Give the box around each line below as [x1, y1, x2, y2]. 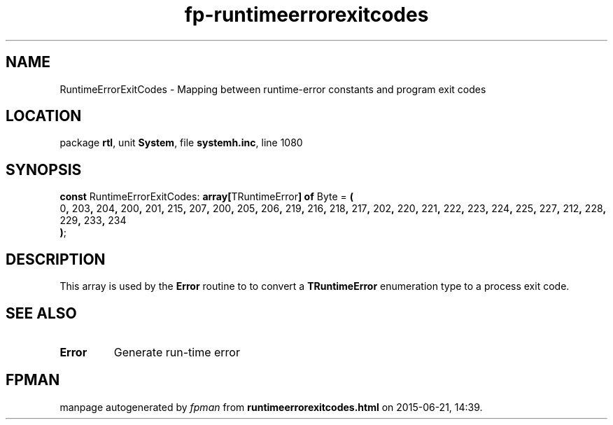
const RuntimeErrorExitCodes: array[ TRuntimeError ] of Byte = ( [59, 190, 353, 203]
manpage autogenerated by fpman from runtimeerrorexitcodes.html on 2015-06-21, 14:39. [59, 400, 483, 413]
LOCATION [6, 107, 82, 125]
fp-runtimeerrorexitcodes [184, 3, 429, 27]
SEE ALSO [6, 304, 77, 322]
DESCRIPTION [6, 250, 106, 268]
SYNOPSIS [6, 160, 82, 179]
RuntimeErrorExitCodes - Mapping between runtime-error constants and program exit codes [59, 83, 486, 95]
